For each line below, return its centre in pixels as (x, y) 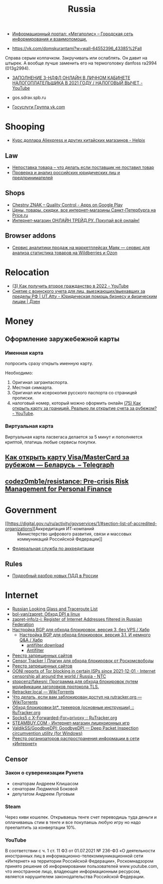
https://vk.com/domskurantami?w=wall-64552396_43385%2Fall (77, 49)
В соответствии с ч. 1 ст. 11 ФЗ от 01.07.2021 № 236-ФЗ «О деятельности (80, 851)
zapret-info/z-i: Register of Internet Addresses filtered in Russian (77, 619)
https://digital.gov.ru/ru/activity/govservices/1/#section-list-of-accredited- (82, 523)
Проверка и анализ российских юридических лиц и (66, 172)
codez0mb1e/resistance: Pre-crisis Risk (67, 482)
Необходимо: (19, 373)
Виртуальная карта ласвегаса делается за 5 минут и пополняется (74, 437)
